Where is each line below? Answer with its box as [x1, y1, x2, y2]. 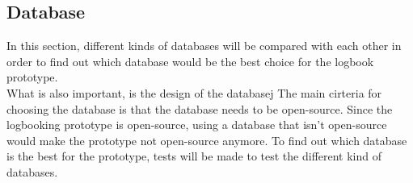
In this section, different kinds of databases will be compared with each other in [6, 37, 402, 54]
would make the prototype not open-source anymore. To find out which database [6, 131, 407, 148]
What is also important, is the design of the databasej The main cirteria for [6, 84, 382, 101]
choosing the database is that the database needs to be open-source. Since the [6, 100, 393, 117]
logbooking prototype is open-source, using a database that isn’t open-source [6, 116, 387, 133]
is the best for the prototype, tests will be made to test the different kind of [6, 148, 382, 164]
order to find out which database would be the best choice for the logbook [6, 52, 374, 69]
